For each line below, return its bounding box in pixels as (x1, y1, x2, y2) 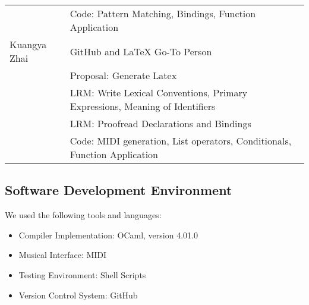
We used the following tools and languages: (5, 209, 162, 221)
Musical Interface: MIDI (18, 249, 107, 261)
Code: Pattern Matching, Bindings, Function (70, 7, 256, 20)
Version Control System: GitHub (18, 288, 138, 301)
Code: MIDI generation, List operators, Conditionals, (70, 134, 292, 147)
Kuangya (10, 37, 47, 51)
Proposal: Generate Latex (70, 68, 177, 82)
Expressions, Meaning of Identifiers (70, 99, 216, 113)
